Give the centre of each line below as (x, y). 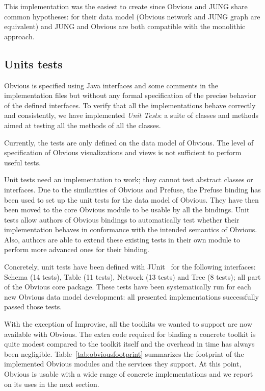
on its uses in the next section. (52, 384)
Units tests (33, 64)
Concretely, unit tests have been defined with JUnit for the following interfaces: (130, 267)
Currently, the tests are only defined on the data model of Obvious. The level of (129, 142)
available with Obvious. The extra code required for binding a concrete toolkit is (130, 334)
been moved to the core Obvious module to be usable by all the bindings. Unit (127, 210)
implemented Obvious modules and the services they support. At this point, (123, 364)
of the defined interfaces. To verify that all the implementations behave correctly (130, 105)
